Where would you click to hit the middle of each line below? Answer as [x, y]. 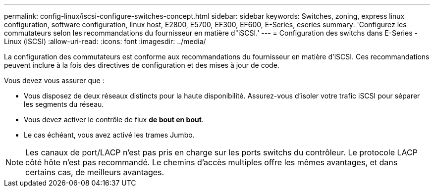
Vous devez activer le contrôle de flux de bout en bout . [114, 119]
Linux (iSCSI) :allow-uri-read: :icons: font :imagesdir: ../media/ [105, 41]
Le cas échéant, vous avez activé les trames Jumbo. [109, 135]
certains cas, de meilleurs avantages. [95, 172]
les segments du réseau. [64, 104]
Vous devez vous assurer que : [54, 80]
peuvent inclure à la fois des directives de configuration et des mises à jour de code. [142, 65]
